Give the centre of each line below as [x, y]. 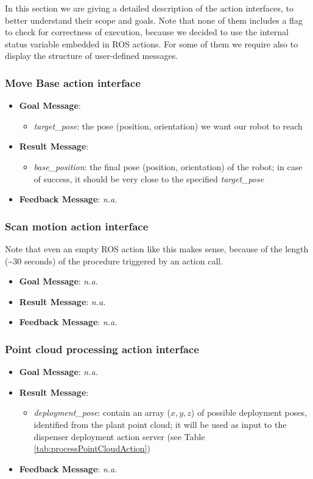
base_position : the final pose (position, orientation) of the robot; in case [168, 166]
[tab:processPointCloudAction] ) [92, 448]
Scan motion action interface [77, 226]
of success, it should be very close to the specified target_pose [149, 178]
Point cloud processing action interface [102, 349]
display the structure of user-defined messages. [92, 56]
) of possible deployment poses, [249, 412]
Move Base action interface [73, 82]
